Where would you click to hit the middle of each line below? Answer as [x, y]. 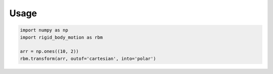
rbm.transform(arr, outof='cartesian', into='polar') [88, 59]
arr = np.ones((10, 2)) [50, 51]
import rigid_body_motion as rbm [61, 37]
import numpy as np [44, 30]
